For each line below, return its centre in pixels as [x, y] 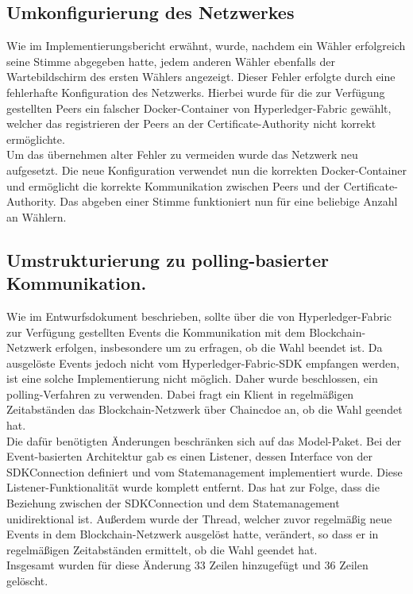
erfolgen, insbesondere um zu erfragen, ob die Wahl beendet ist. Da [219, 347]
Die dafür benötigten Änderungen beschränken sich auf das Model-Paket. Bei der [204, 440]
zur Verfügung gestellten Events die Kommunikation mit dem [156, 332]
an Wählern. [37, 216]
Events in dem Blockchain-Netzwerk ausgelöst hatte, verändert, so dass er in [193, 534]
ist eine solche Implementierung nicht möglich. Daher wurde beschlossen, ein [192, 378]
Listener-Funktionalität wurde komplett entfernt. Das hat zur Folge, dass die [193, 487]
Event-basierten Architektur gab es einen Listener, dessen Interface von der [190, 456]
